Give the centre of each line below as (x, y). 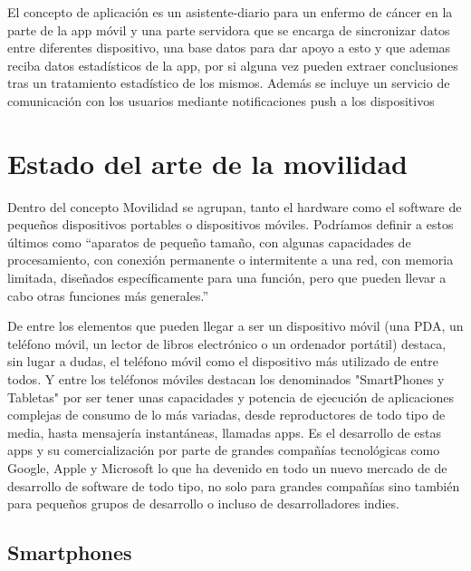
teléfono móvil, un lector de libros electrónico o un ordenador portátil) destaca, (227, 343)
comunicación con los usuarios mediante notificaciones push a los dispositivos (221, 100)
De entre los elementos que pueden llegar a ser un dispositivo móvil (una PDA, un (235, 326)
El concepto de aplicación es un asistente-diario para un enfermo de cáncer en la (230, 12)
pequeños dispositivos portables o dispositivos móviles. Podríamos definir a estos (231, 224)
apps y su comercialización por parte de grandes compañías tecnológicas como (224, 450)
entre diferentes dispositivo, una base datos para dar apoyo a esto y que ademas (229, 48)
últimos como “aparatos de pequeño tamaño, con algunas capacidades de (209, 242)
